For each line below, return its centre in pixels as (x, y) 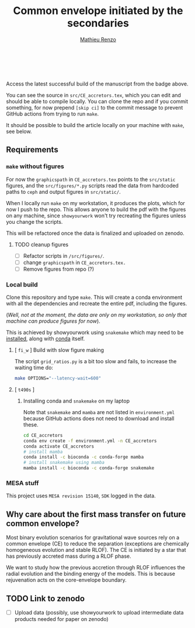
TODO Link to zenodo (46, 598)
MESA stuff (22, 483)
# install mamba (43, 452)
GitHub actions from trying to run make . (53, 114)
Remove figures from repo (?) (59, 269)
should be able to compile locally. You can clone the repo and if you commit (97, 101)
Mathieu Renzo (98, 39)
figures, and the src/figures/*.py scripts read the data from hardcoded (93, 185)
